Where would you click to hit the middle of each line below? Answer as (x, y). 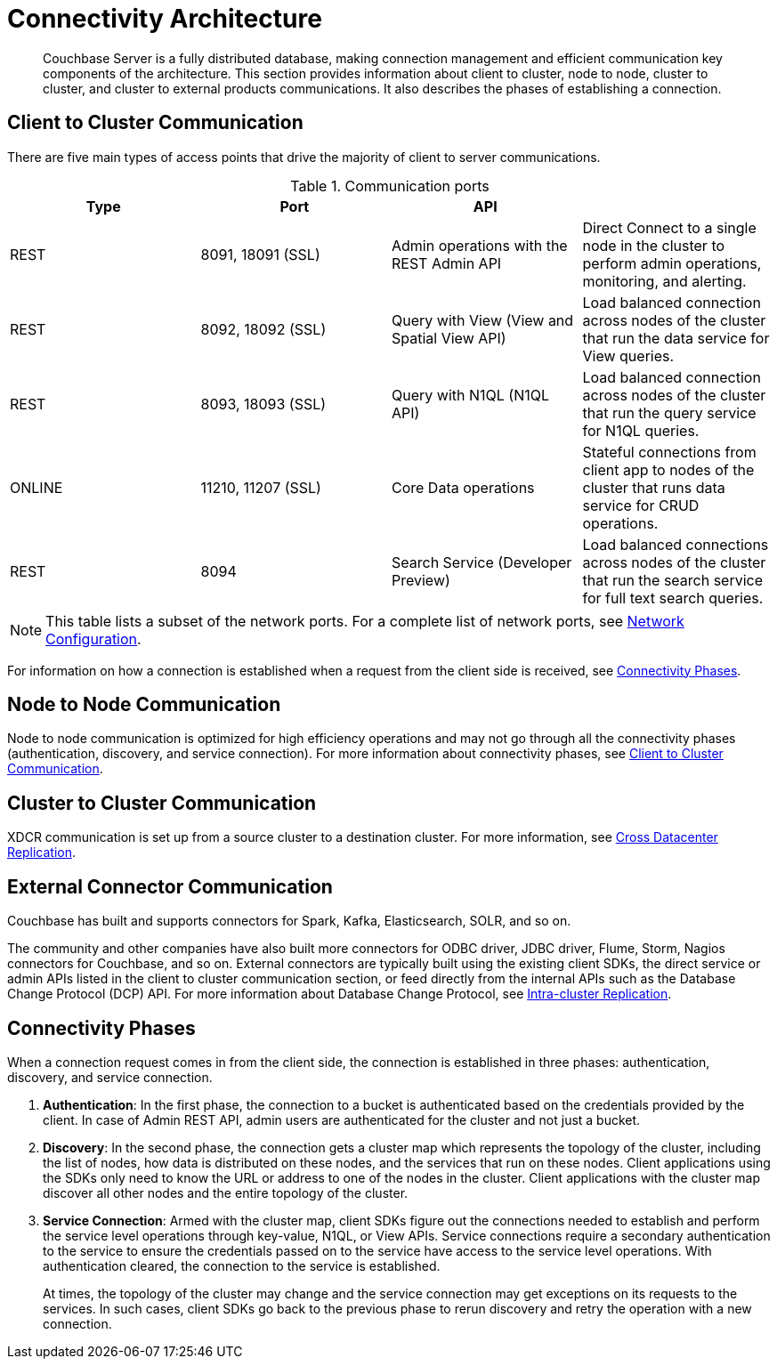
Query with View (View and (483, 320)
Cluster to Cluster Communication (162, 803)
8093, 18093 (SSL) (263, 404)
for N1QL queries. (641, 430)
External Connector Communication (170, 886)
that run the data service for (676, 338)
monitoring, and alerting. (664, 281)
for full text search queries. (673, 598)
